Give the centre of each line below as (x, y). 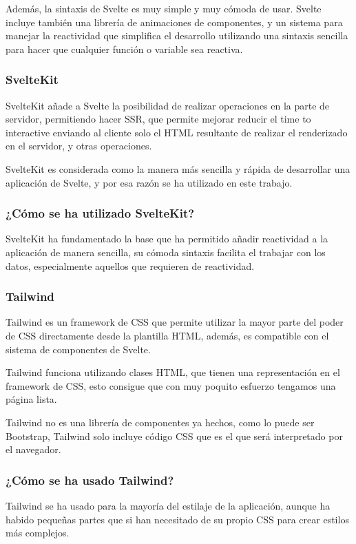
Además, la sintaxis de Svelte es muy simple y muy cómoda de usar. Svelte (164, 8)
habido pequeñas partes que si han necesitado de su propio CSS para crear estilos (177, 519)
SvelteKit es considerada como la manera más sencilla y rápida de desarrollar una (178, 168)
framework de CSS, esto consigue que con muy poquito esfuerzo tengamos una (171, 385)
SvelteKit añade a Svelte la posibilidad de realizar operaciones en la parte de (168, 105)
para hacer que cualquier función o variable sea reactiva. (124, 49)
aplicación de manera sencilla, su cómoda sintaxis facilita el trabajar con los (166, 252)
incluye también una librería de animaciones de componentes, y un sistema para (174, 22)
